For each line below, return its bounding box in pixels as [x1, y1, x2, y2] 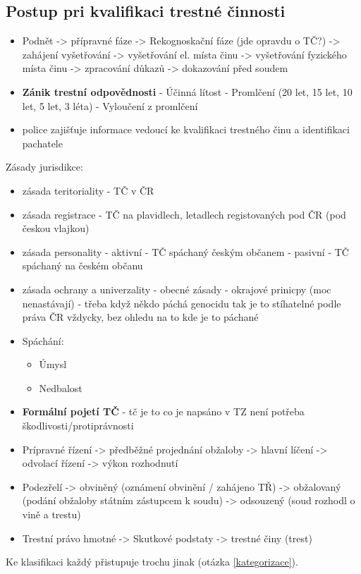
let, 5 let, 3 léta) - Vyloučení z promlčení [22, 98, 198, 113]
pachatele [22, 135, 63, 150]
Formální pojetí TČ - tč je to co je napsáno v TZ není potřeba [22, 404, 305, 419]
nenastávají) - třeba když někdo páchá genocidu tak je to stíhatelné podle [22, 295, 341, 310]
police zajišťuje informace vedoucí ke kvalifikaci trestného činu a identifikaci [22, 122, 350, 137]
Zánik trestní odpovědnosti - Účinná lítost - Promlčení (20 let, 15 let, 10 [22, 84, 353, 99]
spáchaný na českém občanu [22, 258, 143, 273]
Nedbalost [39, 380, 82, 395]
